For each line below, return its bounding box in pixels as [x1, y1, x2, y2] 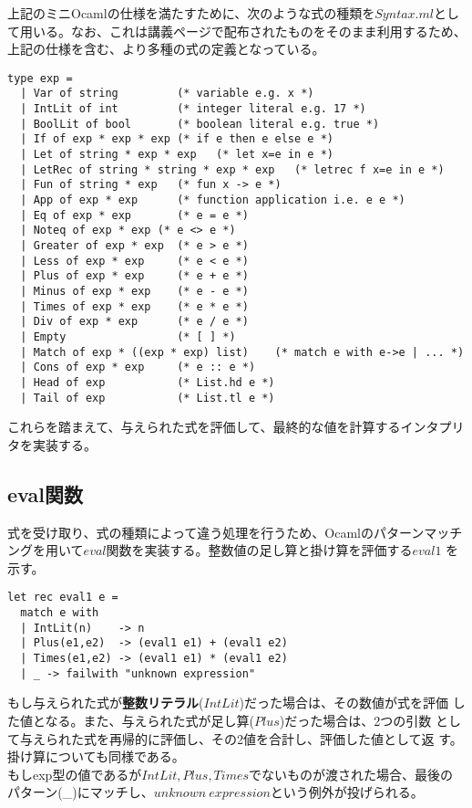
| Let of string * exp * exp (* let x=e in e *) [20, 148, 333, 162]
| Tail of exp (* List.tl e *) [20, 391, 275, 404]
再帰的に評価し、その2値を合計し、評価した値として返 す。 [108, 729, 463, 748]
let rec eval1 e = [7, 591, 118, 604]
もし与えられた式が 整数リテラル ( [7, 693, 204, 712]
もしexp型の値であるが [7, 764, 142, 783]
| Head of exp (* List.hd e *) [20, 375, 275, 389]
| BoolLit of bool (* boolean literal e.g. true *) [20, 117, 380, 131]
